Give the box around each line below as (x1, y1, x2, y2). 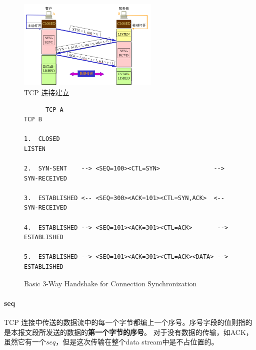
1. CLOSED (24, 135, 60, 143)
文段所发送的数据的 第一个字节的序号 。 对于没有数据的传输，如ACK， (24, 326, 253, 337)
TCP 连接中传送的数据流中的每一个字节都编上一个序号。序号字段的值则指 (4, 316, 245, 327)
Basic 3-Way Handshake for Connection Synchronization (24, 278, 197, 288)
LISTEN (24, 145, 45, 152)
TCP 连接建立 (24, 87, 69, 97)
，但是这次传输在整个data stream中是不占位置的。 (55, 336, 218, 347)
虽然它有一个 (4, 336, 46, 347)
